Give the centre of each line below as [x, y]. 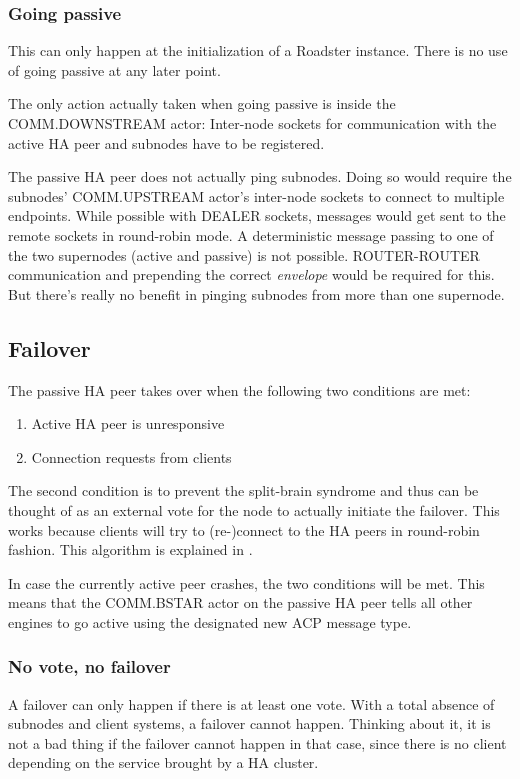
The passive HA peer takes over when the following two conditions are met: [239, 389]
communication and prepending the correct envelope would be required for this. [251, 274]
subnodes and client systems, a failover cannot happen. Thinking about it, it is [249, 723]
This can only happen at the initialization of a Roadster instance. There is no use [258, 50]
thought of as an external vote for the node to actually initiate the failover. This [254, 509]
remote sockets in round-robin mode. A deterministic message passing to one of [251, 234]
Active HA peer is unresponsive [128, 423]
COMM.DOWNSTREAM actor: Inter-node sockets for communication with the [252, 123]
